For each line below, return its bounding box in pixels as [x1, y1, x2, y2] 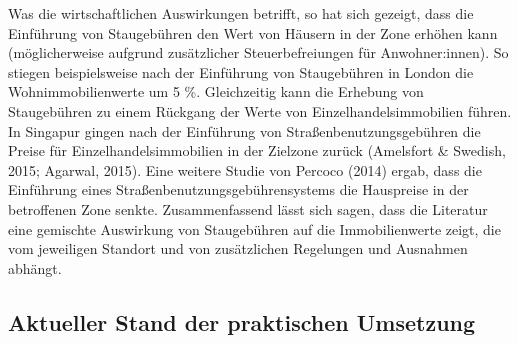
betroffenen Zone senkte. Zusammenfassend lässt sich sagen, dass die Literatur [8, 198, 488, 219]
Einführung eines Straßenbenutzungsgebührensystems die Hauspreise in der [8, 179, 469, 200]
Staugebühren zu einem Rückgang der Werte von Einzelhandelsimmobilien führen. [8, 100, 512, 121]
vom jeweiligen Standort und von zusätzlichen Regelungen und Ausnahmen [8, 238, 468, 259]
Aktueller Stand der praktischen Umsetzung [8, 306, 476, 337]
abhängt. [8, 257, 62, 278]
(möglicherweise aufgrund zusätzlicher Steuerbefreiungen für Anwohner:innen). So [8, 42, 509, 63]
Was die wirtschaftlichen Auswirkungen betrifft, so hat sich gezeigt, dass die [8, 3, 474, 23]
